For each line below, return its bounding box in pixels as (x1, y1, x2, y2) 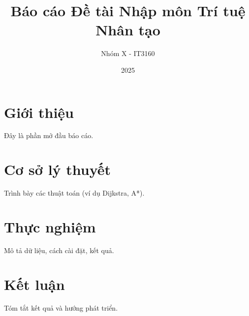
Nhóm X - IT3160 (101, 48, 155, 58)
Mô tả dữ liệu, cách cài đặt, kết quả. (4, 245, 114, 255)
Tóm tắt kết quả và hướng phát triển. (4, 302, 118, 313)
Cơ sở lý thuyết (4, 159, 111, 179)
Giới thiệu (4, 102, 74, 122)
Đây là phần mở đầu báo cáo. (4, 130, 93, 141)
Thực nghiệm (4, 216, 96, 236)
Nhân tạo (95, 20, 160, 40)
